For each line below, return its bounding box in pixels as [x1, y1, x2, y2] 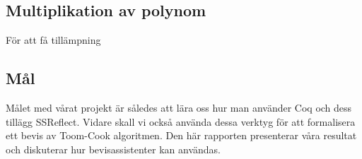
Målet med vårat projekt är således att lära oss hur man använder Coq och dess [6, 100, 352, 114]
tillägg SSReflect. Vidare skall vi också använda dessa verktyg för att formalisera [6, 114, 356, 129]
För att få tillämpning [6, 33, 101, 47]
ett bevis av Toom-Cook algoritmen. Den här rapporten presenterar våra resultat [6, 128, 357, 143]
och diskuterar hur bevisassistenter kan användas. [6, 141, 221, 156]
